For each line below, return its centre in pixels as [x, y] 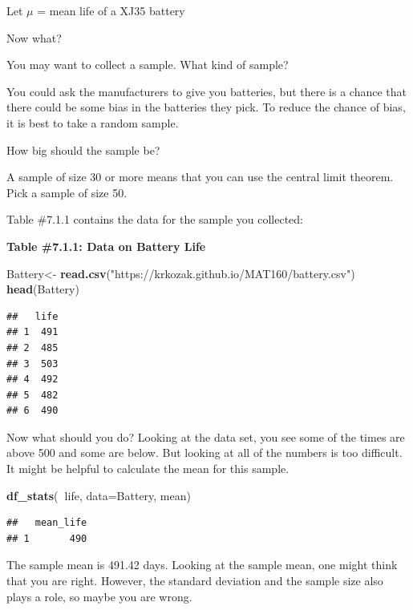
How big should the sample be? [83, 149]
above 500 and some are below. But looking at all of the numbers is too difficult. [204, 452]
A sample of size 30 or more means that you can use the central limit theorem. [200, 177]
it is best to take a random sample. [93, 122]
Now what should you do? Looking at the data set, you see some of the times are [206, 436]
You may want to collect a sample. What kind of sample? [148, 65]
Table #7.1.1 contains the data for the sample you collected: [155, 219]
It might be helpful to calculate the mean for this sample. [148, 469]
